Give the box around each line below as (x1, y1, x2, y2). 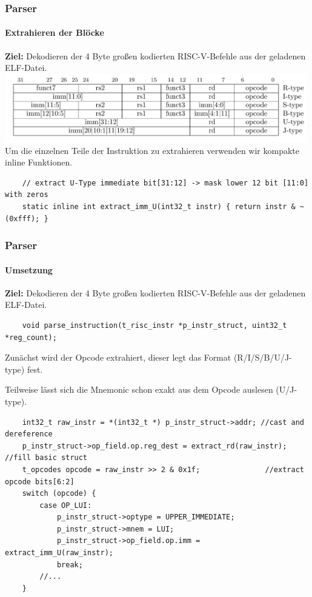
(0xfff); (5, 214, 40, 223)
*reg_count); (5, 333, 57, 342)
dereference (5, 430, 53, 439)
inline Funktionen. (5, 156, 73, 168)
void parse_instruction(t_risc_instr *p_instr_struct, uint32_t (22, 321, 287, 330)
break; (56, 560, 83, 569)
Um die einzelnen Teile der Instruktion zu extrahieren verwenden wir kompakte (5, 144, 300, 156)
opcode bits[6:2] (5, 477, 75, 486)
